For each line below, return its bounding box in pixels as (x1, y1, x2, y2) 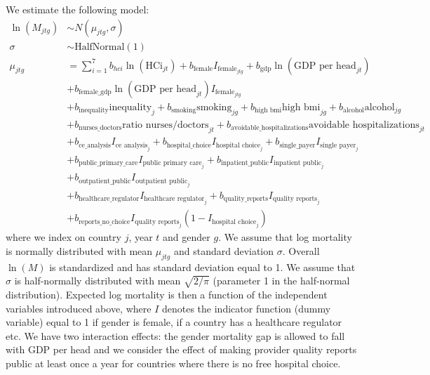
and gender (163, 230, 210, 244)
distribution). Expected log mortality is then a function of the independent (6, 287, 328, 301)
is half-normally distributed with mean (14, 273, 181, 288)
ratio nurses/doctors (122, 119, 209, 130)
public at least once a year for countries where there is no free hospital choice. (6, 355, 341, 370)
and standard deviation (173, 243, 274, 258)
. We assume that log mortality (218, 230, 352, 244)
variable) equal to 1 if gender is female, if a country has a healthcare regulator (6, 315, 342, 329)
